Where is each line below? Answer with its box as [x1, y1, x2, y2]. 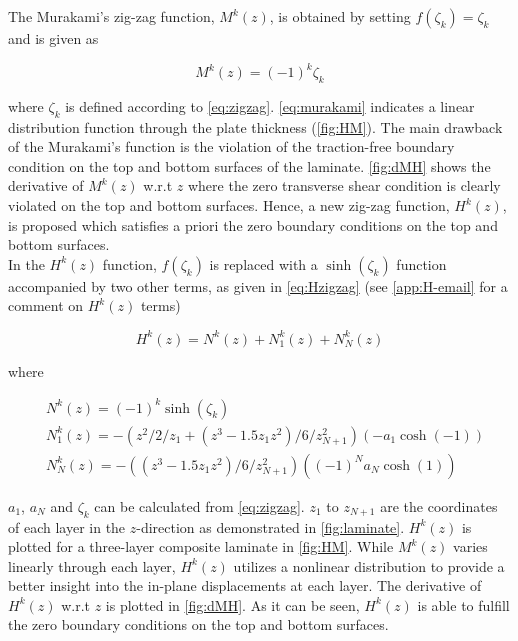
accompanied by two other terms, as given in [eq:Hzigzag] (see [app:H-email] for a [8, 275, 508, 296]
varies [453, 536, 488, 557]
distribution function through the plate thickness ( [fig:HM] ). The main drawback [8, 116, 503, 137]
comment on [8, 295, 84, 316]
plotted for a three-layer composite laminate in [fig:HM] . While [8, 536, 394, 557]
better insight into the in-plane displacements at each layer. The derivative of [8, 575, 482, 596]
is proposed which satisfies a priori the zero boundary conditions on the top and [8, 214, 498, 235]
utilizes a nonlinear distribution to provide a [233, 555, 505, 576]
